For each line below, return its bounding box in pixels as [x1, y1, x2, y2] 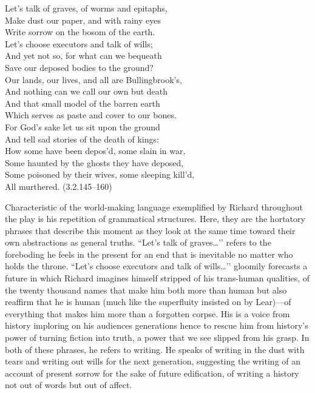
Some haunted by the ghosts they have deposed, [5, 156, 184, 169]
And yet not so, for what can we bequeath [5, 49, 162, 62]
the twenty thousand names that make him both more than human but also [5, 283, 287, 296]
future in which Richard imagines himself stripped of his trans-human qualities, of [5, 272, 310, 284]
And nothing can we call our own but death [5, 85, 168, 98]
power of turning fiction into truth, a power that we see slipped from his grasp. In [5, 331, 310, 344]
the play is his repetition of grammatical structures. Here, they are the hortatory [5, 212, 305, 225]
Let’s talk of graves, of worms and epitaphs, [5, 2, 168, 14]
